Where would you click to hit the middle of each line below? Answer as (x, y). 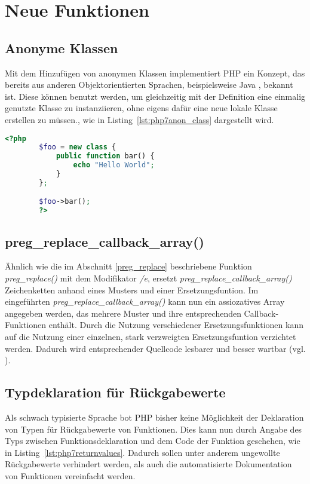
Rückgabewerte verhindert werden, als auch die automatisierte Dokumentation (148, 464)
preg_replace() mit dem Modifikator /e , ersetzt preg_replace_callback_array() (148, 278)
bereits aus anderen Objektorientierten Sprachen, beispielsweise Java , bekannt (149, 85)
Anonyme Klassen (62, 48)
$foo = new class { (78, 147)
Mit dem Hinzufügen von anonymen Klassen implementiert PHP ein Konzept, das (155, 73)
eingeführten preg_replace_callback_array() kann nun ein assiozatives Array (145, 301)
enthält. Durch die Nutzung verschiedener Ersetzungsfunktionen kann (176, 325)
